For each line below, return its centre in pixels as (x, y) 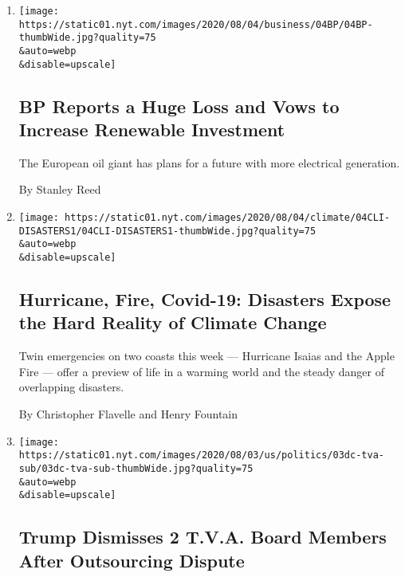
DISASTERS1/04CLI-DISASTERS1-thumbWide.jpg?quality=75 (167, 231)
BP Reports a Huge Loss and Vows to (179, 106)
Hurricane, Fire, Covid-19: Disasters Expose (205, 299)
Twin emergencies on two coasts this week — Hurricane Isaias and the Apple (206, 356)
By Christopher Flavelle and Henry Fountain (128, 414)
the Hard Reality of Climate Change (173, 322)
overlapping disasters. (71, 387)
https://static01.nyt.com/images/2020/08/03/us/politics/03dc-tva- (201, 455)
